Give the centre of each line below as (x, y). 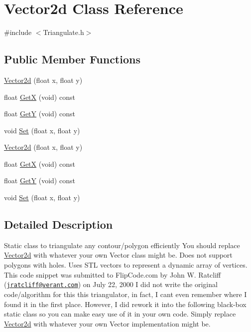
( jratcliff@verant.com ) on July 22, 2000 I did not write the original (111, 284)
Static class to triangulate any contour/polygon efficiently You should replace (122, 245)
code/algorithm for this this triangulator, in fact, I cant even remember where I (125, 294)
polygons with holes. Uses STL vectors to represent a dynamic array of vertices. (126, 265)
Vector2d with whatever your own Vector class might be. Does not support (118, 255)
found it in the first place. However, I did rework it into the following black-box (125, 304)
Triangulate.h (63, 32)
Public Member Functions (72, 59)
